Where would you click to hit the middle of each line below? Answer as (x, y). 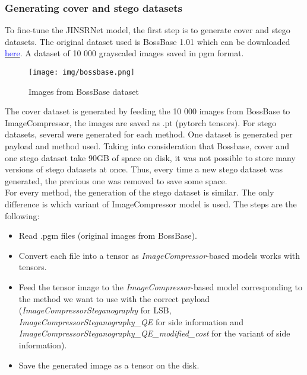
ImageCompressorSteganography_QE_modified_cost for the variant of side (154, 333)
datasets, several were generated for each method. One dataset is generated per (149, 134)
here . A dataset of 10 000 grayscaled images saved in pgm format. (124, 53)
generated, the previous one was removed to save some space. (116, 180)
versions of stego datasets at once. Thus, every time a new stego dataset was (144, 169)
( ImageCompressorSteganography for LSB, (95, 310)
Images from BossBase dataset (84, 91)
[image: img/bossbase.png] (82, 72)
